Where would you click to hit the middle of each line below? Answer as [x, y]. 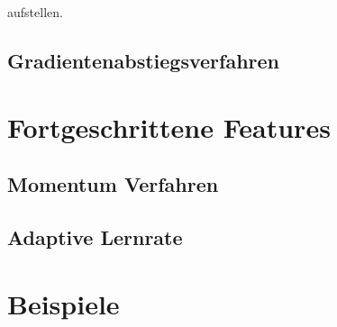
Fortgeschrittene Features [169, 127]
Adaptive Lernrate [95, 236]
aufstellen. [35, 12]
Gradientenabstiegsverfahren [143, 60]
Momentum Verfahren [113, 184]
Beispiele [64, 303]
